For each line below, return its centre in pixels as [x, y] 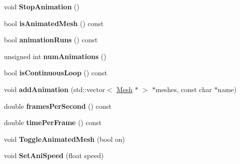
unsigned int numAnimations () [55, 56]
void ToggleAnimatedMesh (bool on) [65, 139]
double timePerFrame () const [53, 122]
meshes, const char [184, 89]
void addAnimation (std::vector [55, 89]
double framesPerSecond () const [58, 106]
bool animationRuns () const [51, 40]
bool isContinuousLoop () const [56, 73]
